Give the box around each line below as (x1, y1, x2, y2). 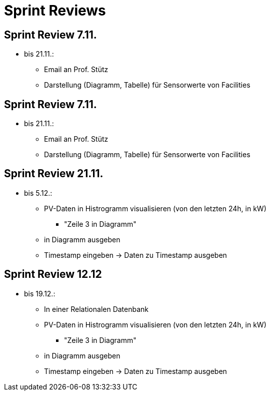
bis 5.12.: (24, 188, 52, 197)
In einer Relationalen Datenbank (44, 304, 149, 313)
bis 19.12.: (24, 289, 55, 298)
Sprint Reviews (4, 2, 106, 19)
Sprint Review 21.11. (4, 167, 103, 180)
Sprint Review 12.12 (4, 268, 102, 281)
